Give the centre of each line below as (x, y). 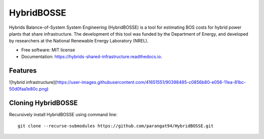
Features (23, 70)
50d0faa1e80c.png (28, 89)
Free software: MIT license (48, 50)
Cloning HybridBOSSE (43, 103)
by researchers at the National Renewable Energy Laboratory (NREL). (79, 41)
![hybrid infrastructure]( (33, 82)
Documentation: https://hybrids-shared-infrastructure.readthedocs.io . (92, 57)
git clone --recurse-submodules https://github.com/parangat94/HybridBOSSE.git (116, 126)
